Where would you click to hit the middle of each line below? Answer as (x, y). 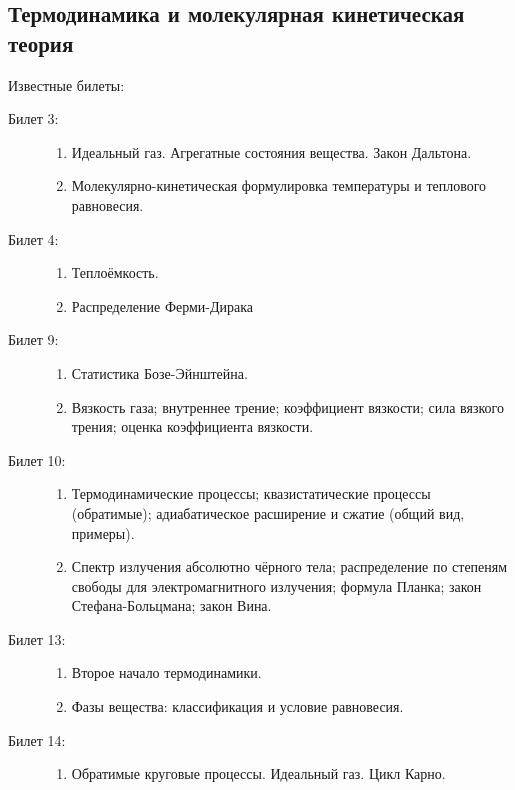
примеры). (103, 532)
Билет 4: (33, 238)
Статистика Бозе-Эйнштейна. (159, 372)
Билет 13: (37, 638)
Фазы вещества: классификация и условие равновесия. (237, 706)
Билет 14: (37, 739)
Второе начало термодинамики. (166, 672)
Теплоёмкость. (115, 272)
